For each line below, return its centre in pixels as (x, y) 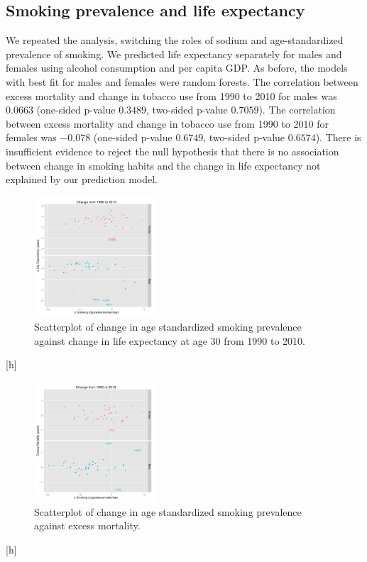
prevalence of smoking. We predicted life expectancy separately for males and (174, 54)
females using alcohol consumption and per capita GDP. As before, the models (177, 68)
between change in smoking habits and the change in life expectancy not (163, 165)
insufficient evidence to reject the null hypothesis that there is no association (172, 151)
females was (31, 137)
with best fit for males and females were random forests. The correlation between (182, 81)
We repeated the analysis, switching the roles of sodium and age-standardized (175, 40)
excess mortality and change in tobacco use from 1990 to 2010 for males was (171, 95)
